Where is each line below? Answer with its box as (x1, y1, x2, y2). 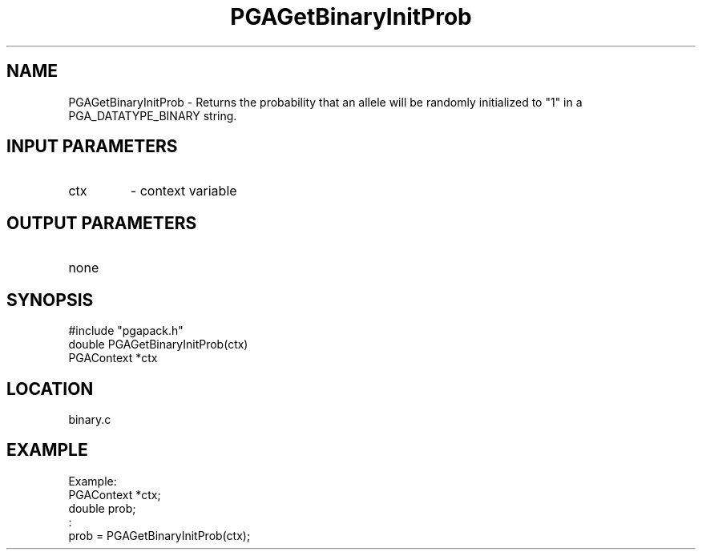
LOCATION (6, 378, 94, 399)
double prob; (68, 501, 136, 515)
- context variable (130, 183, 237, 199)
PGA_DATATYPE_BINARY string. (68, 108, 237, 123)
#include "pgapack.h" (68, 324, 184, 338)
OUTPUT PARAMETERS (6, 212, 197, 233)
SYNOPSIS (6, 289, 94, 310)
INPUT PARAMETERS (6, 136, 178, 157)
